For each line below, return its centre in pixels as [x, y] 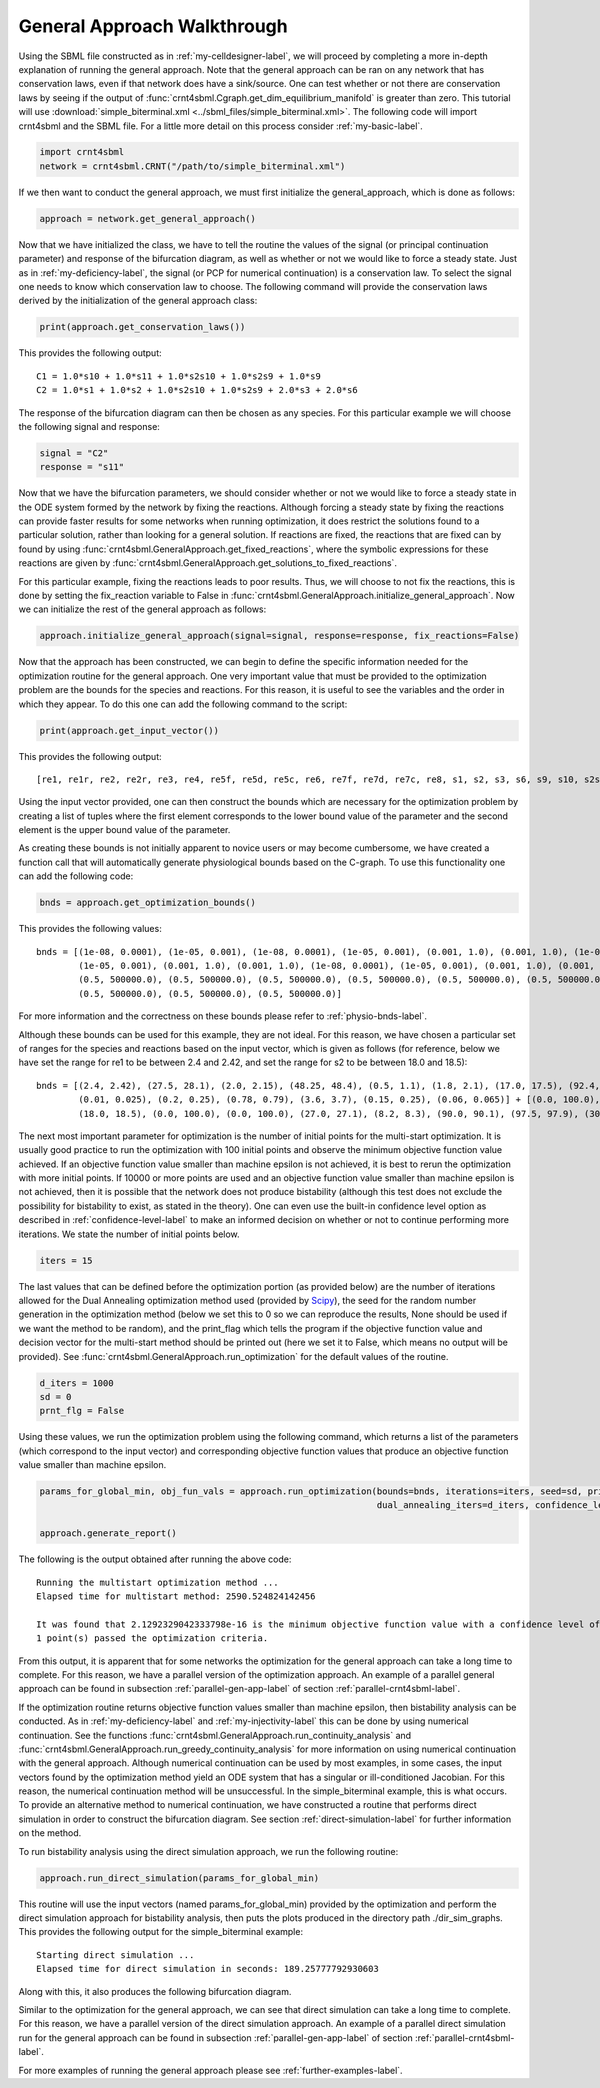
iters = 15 [66, 1260]
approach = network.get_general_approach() [148, 218]
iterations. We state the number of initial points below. [129, 1234]
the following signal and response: [89, 426]
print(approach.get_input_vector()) [129, 730]
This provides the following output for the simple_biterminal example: [161, 1932]
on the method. [50, 1833]
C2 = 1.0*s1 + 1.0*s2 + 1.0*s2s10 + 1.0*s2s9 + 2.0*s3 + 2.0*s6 [197, 390]
